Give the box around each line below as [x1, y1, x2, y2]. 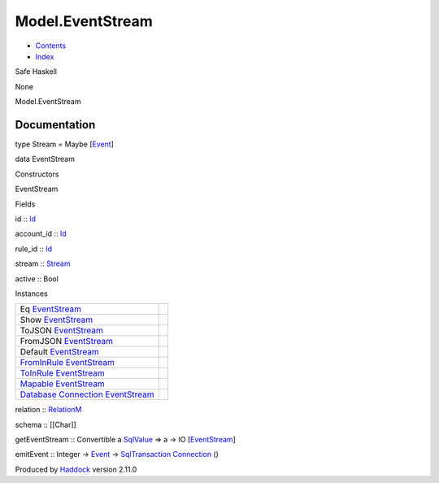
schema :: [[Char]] [15, 420, 76, 429]
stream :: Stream [15, 259, 71, 268]
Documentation [15, 118, 96, 132]
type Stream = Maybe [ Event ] [15, 139, 114, 150]
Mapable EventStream [20, 378, 105, 389]
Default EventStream [20, 346, 99, 358]
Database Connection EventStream [20, 389, 154, 400]
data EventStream [15, 154, 75, 164]
